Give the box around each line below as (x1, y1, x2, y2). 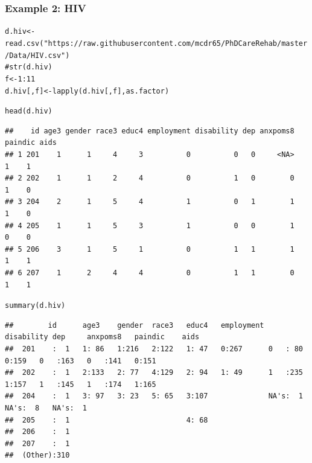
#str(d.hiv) (5, 63, 53, 72)
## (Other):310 (5, 451, 70, 460)
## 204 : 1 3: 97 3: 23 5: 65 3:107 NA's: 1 (5, 392, 303, 401)
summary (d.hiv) (5, 301, 66, 310)
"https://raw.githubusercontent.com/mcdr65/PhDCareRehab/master (43, 39, 308, 48)
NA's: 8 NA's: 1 (5, 403, 88, 412)
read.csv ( (5, 39, 44, 48)
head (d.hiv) (5, 107, 53, 116)
